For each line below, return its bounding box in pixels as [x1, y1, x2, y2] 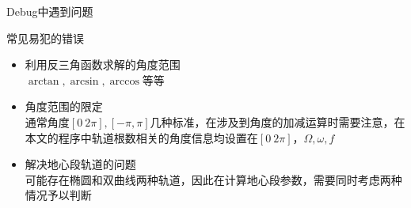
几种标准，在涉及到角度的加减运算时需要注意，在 [150, 113, 405, 130]
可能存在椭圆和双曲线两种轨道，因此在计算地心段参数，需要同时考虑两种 [25, 171, 402, 187]
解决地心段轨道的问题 [25, 156, 136, 172]
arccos [109, 75, 139, 87]
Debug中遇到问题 [6, 3, 93, 19]
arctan [28, 75, 59, 87]
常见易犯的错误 [6, 29, 84, 46]
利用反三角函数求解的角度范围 [25, 56, 181, 73]
